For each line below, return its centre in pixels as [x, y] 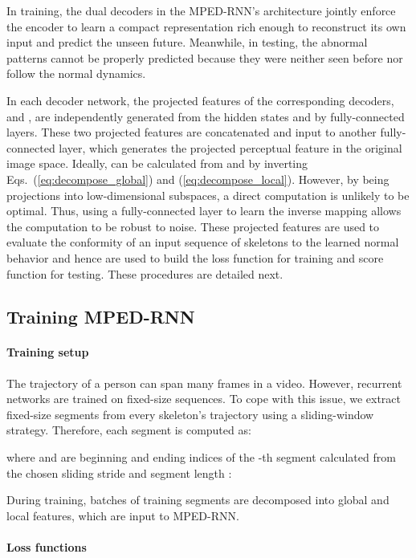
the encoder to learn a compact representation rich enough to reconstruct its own [206, 26]
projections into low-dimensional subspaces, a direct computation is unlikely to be [208, 195]
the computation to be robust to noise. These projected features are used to [193, 226]
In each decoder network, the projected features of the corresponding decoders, [200, 100]
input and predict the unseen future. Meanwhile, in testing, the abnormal [187, 42]
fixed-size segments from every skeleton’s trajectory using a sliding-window [190, 414]
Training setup [48, 352]
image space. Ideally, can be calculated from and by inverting [157, 163]
